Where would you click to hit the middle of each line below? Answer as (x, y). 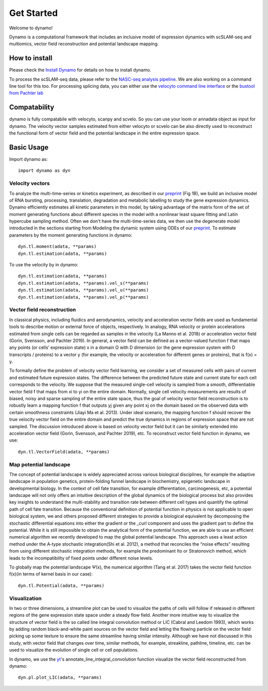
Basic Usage (29, 147)
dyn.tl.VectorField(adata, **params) (64, 452)
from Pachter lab (26, 93)
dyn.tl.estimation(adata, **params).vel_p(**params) (83, 297)
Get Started (33, 13)
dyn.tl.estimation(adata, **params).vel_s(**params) (83, 283)
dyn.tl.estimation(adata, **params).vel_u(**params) (83, 290)
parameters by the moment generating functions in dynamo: (71, 235)
